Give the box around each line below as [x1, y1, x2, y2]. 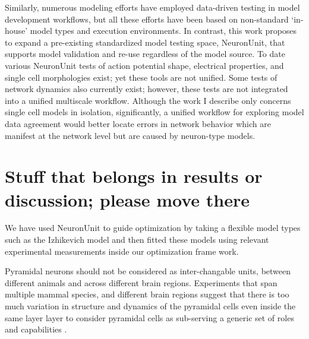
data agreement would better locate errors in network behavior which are [5, 117, 271, 129]
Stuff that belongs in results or [5, 164, 263, 188]
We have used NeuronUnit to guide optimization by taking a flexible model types [5, 221, 301, 234]
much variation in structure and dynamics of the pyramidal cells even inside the [5, 300, 296, 312]
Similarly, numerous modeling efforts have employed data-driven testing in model [5, 1, 300, 13]
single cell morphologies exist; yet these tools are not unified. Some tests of [5, 71, 278, 83]
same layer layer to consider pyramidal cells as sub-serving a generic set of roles [5, 311, 294, 324]
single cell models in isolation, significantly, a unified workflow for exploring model [5, 106, 304, 118]
